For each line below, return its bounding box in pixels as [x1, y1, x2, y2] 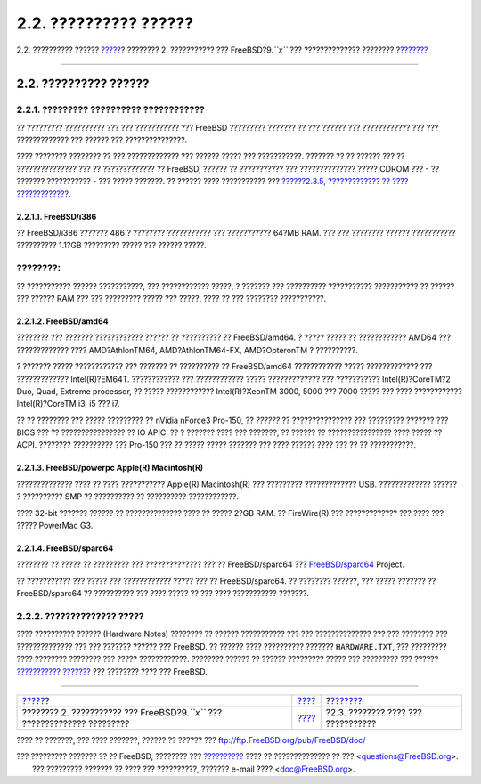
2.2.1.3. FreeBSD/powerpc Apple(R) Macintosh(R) [16, 463, 204, 473]
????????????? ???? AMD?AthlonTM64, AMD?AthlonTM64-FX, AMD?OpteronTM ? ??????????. [16, 344, 358, 355]
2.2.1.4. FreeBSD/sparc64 [16, 543, 114, 554]
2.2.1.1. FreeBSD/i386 [16, 211, 97, 222]
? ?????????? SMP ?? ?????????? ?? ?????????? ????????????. [16, 491, 240, 502]
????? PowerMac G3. [16, 521, 94, 531]
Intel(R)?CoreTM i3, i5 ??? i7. [16, 399, 120, 409]
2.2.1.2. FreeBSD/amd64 [16, 316, 109, 327]
